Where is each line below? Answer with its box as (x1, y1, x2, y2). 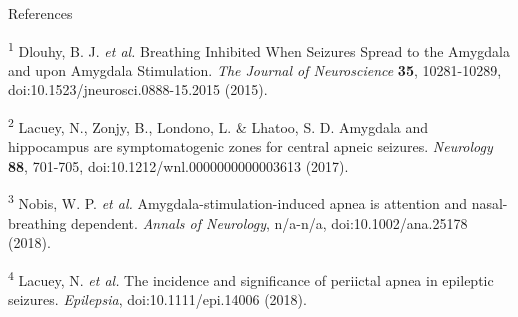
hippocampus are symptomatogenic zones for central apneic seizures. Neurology (8, 136, 493, 157)
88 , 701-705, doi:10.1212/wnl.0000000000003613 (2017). (8, 155, 349, 176)
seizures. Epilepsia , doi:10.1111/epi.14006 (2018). (8, 289, 307, 310)
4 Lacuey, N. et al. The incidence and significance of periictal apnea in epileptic (8, 266, 494, 290)
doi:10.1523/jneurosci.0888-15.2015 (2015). (8, 79, 268, 100)
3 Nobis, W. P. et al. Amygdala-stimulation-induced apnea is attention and (8, 190, 468, 214)
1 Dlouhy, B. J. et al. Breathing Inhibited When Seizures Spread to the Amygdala (8, 37, 510, 61)
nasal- (471, 193, 508, 214)
